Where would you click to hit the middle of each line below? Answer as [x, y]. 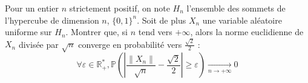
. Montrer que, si [97, 32]
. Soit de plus [162, 20]
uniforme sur [28, 32]
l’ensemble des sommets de [236, 8]
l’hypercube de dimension [52, 20]
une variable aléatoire [242, 20]
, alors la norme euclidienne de [247, 32]
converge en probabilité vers [130, 44]
